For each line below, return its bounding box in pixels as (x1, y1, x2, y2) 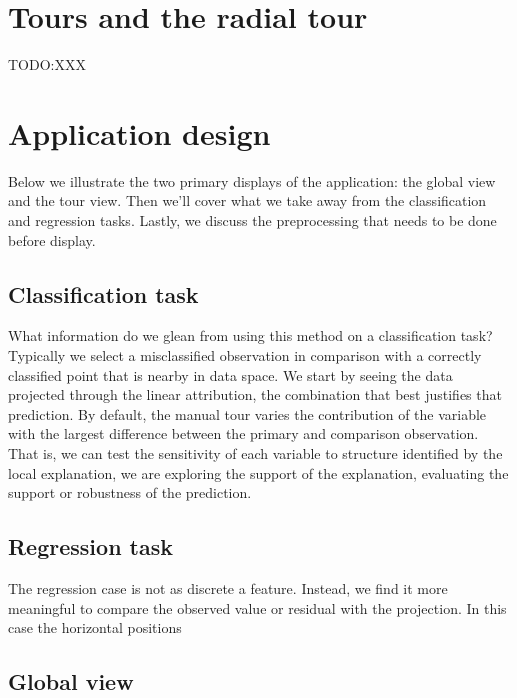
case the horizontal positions (8, 617, 182, 638)
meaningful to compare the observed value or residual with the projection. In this (8, 597, 507, 618)
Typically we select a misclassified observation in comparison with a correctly (8, 345, 482, 366)
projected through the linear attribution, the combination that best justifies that (8, 384, 502, 405)
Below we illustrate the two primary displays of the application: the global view (8, 170, 496, 191)
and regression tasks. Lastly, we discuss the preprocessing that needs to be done (8, 210, 497, 231)
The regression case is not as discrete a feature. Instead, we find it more (8, 577, 448, 598)
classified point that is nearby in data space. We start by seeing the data (8, 364, 453, 385)
